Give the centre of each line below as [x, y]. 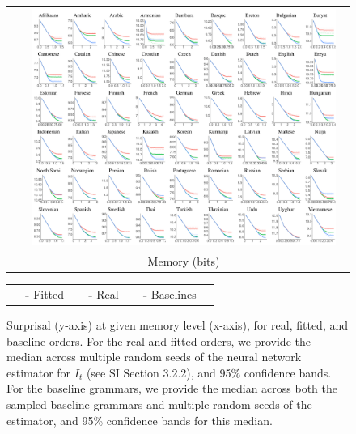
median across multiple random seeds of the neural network [154, 357]
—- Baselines [163, 294]
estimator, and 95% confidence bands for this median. [140, 420]
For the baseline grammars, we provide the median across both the [172, 388]
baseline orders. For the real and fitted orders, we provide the [159, 340]
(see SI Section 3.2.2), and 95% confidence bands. [209, 372]
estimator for [39, 372]
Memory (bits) [184, 261]
